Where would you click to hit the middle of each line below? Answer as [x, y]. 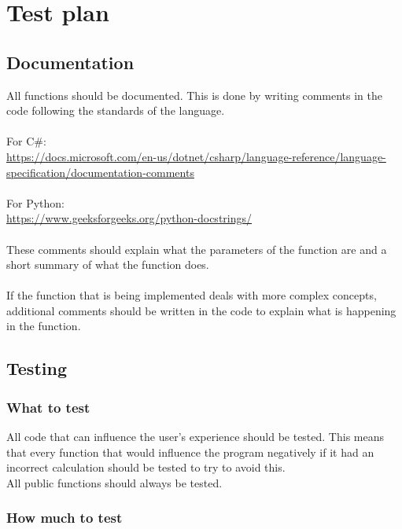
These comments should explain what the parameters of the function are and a [197, 249]
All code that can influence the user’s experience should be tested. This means [195, 437]
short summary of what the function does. [108, 264]
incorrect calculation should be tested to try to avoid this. [146, 467]
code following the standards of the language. [116, 110]
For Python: [35, 202]
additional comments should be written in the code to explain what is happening [201, 310]
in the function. [44, 326]
